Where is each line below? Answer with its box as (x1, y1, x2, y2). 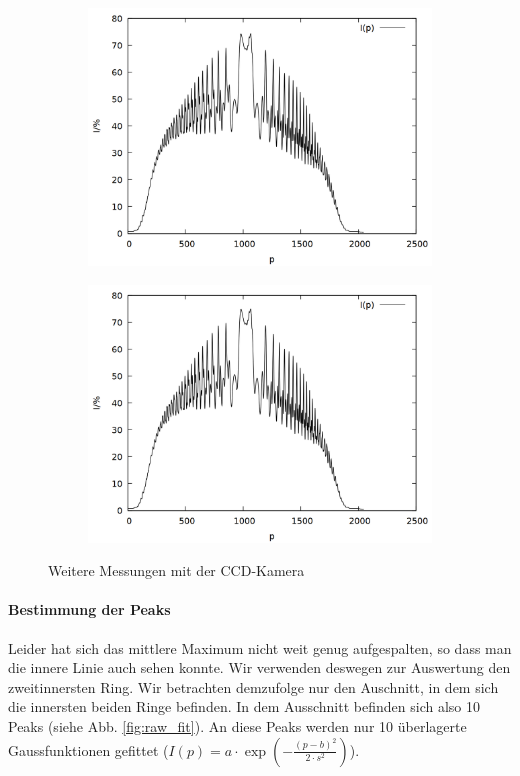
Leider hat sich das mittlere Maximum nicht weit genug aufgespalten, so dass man (8, 637, 512, 658)
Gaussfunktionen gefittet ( (8, 739, 169, 760)
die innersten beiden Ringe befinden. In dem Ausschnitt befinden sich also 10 (8, 696, 480, 717)
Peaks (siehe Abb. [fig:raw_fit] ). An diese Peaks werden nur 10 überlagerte (8, 715, 467, 736)
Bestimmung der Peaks (8, 599, 171, 620)
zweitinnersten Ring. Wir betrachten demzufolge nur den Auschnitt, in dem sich (8, 676, 499, 697)
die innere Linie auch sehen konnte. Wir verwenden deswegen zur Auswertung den (8, 657, 511, 678)
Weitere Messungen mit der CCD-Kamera (48, 560, 305, 581)
